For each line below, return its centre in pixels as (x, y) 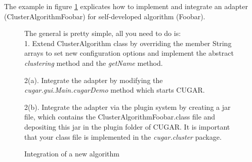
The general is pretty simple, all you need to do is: (103, 33)
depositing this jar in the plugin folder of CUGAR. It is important (127, 126)
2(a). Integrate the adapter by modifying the (94, 80)
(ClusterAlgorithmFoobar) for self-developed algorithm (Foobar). (105, 16)
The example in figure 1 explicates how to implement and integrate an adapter (126, 6)
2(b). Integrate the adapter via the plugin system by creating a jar (128, 107)
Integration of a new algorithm (72, 154)
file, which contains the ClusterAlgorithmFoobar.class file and (120, 117)
